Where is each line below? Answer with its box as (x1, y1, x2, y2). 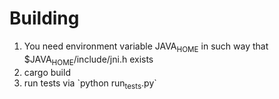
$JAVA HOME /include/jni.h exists (23, 53, 154, 67)
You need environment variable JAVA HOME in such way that (23, 40, 269, 54)
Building (9, 7, 80, 30)
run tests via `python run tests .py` (23, 77, 157, 91)
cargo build (23, 66, 71, 78)
